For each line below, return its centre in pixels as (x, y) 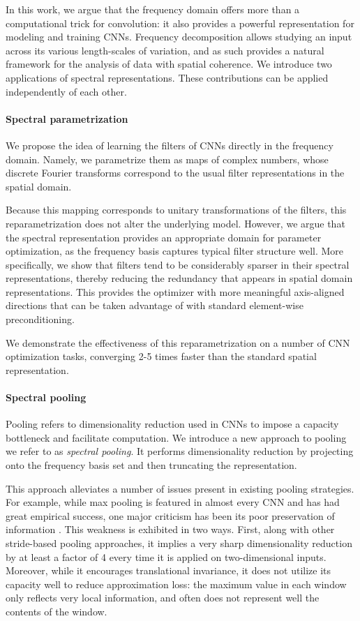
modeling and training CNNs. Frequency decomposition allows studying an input (179, 37)
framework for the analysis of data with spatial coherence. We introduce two (169, 64)
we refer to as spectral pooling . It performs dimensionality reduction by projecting (180, 451)
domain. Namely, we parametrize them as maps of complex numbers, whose (167, 159)
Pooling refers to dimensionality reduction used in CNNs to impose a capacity (172, 424)
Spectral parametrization (67, 118)
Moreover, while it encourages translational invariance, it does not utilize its (168, 570)
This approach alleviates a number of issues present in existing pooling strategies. (180, 488)
